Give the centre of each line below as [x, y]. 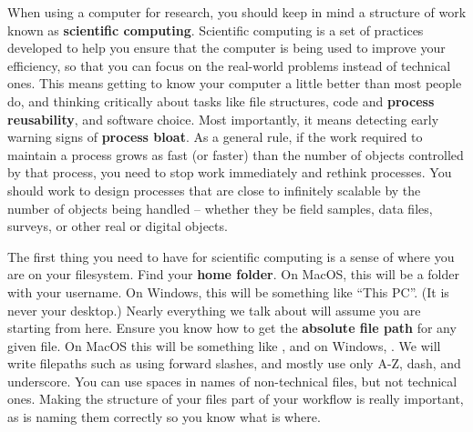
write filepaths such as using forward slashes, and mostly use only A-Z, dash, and [234, 363]
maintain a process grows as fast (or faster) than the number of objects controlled [236, 154]
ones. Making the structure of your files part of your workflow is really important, [236, 399]
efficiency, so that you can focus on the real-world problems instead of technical [229, 65]
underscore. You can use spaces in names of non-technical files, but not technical [232, 381]
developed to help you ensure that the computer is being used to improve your [226, 48]
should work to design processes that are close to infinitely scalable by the [214, 190]
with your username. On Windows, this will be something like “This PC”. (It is [228, 291]
